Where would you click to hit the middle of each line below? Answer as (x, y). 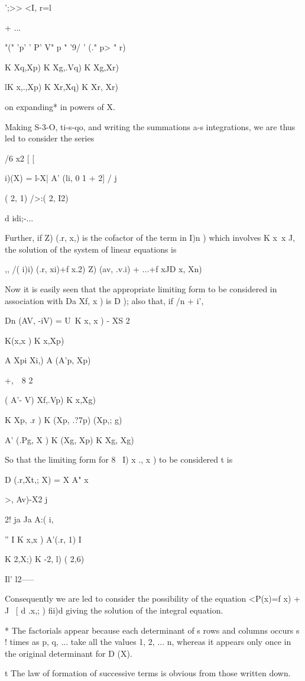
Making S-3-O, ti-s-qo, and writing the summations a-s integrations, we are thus (150, 126)
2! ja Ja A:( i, (29, 519)
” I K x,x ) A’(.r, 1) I (43, 539)
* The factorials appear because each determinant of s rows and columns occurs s (152, 630)
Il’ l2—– (20, 578)
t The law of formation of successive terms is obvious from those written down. (148, 673)
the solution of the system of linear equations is (91, 249)
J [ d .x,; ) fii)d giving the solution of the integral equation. (114, 610)
